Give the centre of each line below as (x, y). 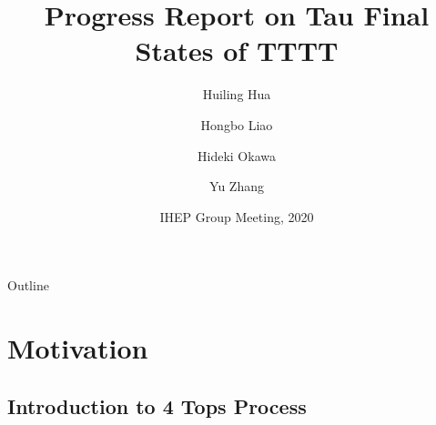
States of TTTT (237, 51)
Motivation (78, 348)
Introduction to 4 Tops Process (157, 405)
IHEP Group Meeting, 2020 (237, 216)
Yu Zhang (237, 186)
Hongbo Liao (237, 124)
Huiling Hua (237, 94)
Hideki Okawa (237, 155)
